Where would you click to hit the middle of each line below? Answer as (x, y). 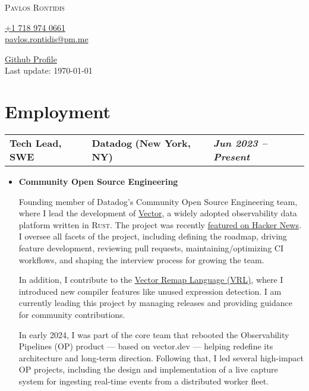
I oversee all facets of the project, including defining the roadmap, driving (153, 236)
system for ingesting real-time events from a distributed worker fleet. (144, 381)
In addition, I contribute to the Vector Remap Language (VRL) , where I (151, 280)
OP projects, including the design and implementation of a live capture (148, 369)
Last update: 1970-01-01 (49, 70)
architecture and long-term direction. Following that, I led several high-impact (161, 357)
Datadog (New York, (141, 143)
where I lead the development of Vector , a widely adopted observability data (158, 213)
